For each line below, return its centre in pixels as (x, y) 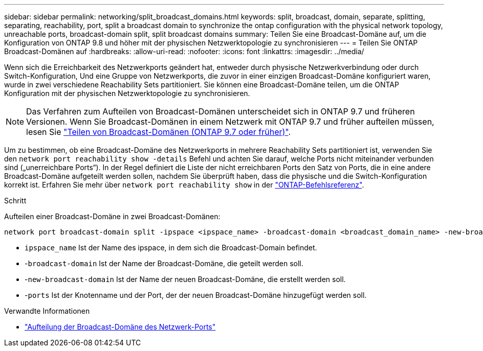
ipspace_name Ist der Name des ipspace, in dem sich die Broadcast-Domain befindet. (171, 248)
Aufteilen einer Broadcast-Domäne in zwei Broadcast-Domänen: (112, 216)
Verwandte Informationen (47, 311)
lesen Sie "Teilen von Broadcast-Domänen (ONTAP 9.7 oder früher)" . (159, 132)
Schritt (15, 201)
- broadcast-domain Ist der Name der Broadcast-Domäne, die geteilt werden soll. (164, 263)
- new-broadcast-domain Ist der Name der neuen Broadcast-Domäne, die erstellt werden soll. (185, 279)
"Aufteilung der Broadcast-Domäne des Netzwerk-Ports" (120, 327)
